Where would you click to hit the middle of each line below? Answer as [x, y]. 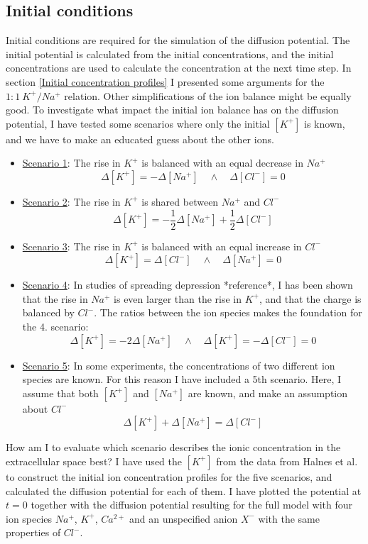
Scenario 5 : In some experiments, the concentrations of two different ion [179, 365]
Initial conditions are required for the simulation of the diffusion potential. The [178, 40]
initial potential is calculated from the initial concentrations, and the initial [170, 54]
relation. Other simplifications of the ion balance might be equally [208, 95]
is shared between [180, 201]
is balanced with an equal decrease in [222, 163]
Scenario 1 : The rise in [71, 163]
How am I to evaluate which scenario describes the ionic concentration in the [173, 447]
